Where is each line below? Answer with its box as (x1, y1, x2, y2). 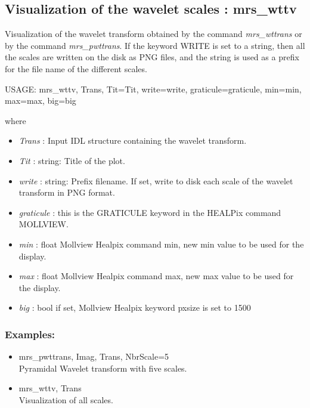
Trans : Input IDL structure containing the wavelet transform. (18, 134, 247, 147)
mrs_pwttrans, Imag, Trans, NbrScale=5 (18, 350, 169, 363)
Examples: (5, 326, 55, 341)
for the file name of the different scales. (5, 62, 147, 75)
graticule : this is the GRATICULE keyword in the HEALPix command (18, 206, 281, 218)
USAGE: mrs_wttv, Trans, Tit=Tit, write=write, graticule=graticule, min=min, (5, 82, 302, 95)
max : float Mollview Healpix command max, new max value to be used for (18, 270, 294, 282)
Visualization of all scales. (18, 393, 113, 406)
